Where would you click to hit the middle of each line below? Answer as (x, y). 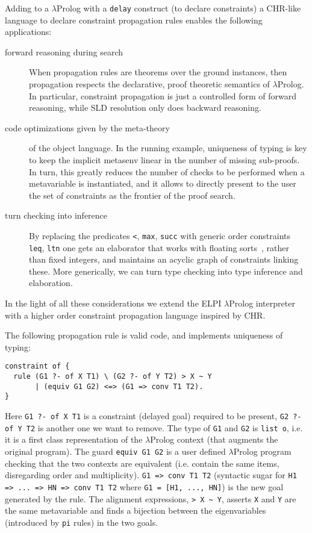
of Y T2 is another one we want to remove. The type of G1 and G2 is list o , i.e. (154, 427)
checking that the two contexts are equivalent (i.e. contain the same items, (142, 463)
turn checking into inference (56, 215)
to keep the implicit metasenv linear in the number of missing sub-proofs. (164, 160)
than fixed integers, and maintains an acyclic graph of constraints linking (164, 259)
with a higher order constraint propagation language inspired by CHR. (135, 315)
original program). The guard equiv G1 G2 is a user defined (115, 451)
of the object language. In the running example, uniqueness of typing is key (168, 148)
